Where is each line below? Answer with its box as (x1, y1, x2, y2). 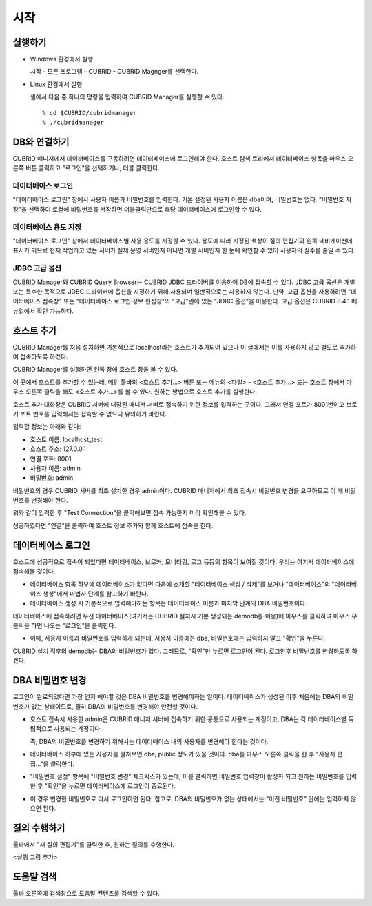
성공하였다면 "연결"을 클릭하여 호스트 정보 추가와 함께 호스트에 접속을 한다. (12, 521, 214, 530)
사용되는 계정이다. (54, 725, 103, 733)
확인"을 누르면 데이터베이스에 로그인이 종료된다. (47, 782, 176, 790)
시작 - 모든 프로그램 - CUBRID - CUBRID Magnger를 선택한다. (30, 68, 199, 76)
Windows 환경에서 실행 (30, 55, 94, 63)
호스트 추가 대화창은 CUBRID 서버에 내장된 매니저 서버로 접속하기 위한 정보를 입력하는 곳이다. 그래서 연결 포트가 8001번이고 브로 (12, 400, 358, 408)
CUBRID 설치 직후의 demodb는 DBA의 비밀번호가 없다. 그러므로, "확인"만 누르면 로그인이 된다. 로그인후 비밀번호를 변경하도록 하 (12, 647, 358, 655)
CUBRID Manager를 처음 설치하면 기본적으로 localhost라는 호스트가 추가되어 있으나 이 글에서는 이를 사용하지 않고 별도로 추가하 (12, 343, 356, 351)
